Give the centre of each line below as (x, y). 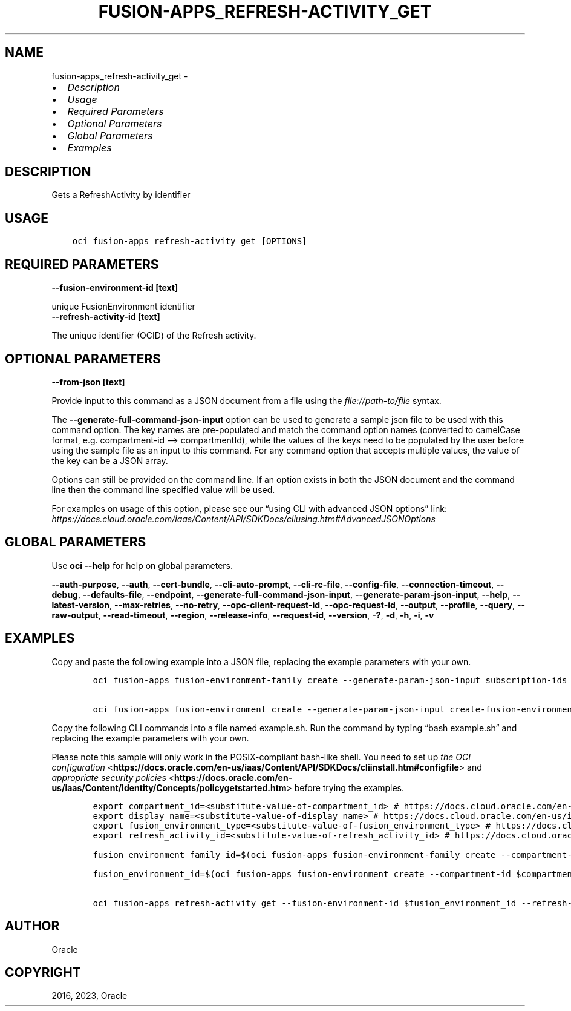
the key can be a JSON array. (110, 460)
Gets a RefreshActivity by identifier (121, 195)
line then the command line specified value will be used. (163, 489)
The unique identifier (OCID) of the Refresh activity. (154, 336)
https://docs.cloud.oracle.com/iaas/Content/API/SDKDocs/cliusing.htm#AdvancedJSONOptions (243, 519)
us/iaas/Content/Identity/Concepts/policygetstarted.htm (169, 787)
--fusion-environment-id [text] (115, 288)
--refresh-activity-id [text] (106, 317)
